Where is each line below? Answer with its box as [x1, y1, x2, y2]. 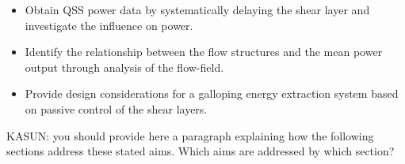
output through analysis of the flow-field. [25, 58, 224, 75]
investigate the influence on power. [25, 17, 193, 33]
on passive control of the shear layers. [25, 100, 208, 117]
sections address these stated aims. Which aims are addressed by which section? [6, 143, 395, 159]
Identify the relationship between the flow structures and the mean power [25, 43, 383, 60]
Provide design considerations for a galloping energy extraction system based [25, 85, 399, 102]
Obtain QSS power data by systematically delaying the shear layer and [25, 2, 370, 17]
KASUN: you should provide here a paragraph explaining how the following [6, 127, 374, 143]
